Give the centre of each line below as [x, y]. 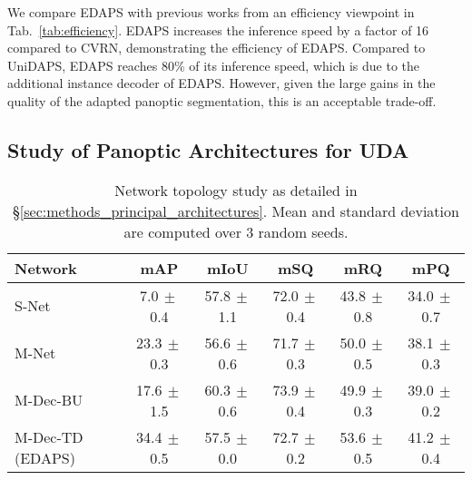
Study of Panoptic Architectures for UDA [208, 149]
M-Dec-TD [49, 436]
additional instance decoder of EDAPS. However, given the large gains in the [221, 83]
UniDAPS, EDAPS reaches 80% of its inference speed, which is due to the [214, 65]
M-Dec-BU [49, 400]
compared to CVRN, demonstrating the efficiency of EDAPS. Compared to [216, 48]
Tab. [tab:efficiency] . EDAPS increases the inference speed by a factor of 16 [218, 29]
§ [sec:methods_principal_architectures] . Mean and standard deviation [236, 211]
